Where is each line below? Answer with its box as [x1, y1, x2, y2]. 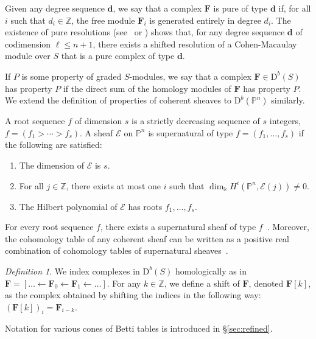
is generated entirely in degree [149, 13, 261, 26]
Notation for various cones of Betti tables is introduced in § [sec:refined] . [5, 322, 273, 335]
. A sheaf [80, 126, 113, 139]
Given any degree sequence [5, 2, 105, 14]
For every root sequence [5, 220, 94, 233]
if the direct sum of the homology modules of [63, 82, 231, 94]
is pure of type [213, 2, 268, 14]
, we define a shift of [164, 276, 240, 289]
